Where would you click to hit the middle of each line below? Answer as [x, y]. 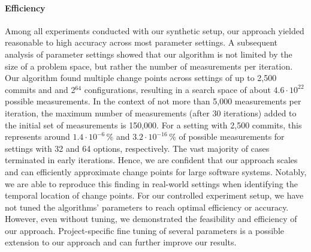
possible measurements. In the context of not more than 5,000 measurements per [153, 101]
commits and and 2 [40, 89]
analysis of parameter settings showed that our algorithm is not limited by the [149, 54]
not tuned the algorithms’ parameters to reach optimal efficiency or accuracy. [147, 207]
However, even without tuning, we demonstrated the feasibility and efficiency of [151, 219]
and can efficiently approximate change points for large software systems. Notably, [156, 171]
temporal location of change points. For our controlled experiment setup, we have [154, 195]
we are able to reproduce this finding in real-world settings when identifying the [151, 183]
